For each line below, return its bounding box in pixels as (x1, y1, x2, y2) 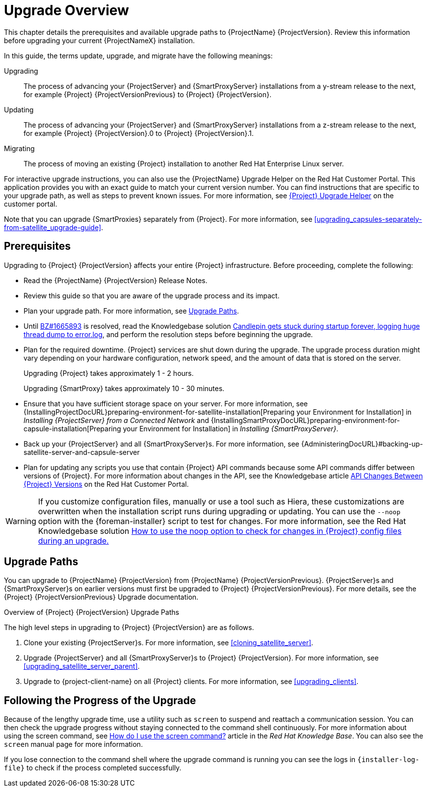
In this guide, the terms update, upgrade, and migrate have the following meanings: (4, 51, 273, 60)
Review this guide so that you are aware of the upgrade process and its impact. (24, 291, 280, 300)
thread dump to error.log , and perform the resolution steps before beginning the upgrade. (24, 330, 313, 339)
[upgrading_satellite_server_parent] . (24, 662, 140, 671)
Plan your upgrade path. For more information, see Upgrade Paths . (24, 306, 239, 315)
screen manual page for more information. (4, 740, 143, 749)
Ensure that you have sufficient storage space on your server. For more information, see (24, 399, 308, 408)
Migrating (4, 144, 35, 153)
